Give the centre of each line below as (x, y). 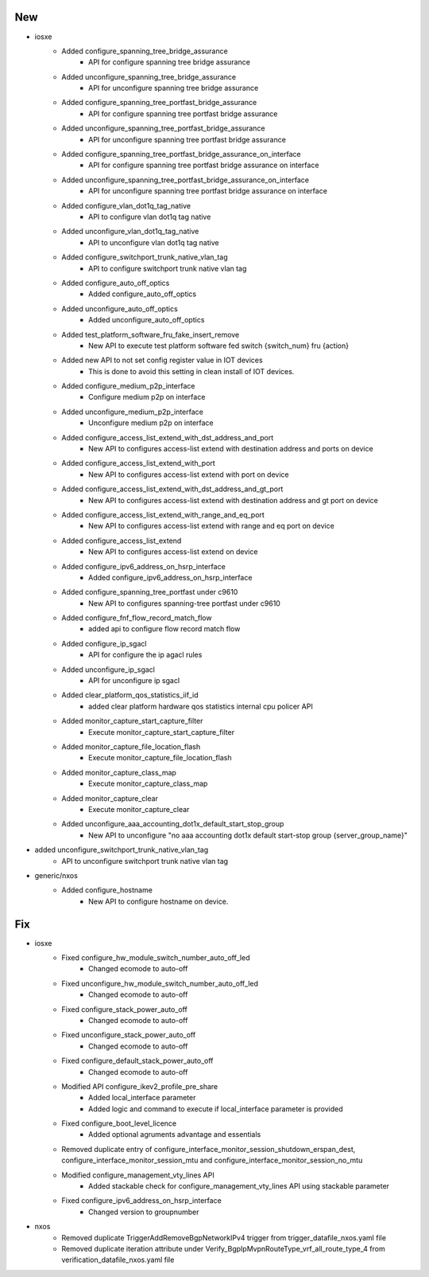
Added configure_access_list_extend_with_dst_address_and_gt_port (172, 489)
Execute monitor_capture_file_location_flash (160, 758)
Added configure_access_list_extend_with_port (139, 463)
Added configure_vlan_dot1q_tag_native (126, 205)
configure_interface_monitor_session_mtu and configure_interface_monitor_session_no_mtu (212, 1160)
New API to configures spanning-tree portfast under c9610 (185, 603)
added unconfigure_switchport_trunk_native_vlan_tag (122, 850)
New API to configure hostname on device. (158, 901)
